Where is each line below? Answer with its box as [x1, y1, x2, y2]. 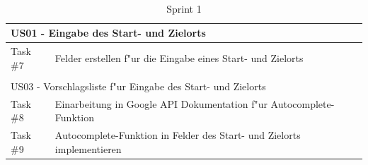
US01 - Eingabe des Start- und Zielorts [11, 25, 206, 40]
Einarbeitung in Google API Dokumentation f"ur [54, 96, 268, 111]
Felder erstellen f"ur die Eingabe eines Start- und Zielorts [54, 50, 304, 65]
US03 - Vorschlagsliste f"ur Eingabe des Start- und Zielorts [11, 78, 266, 93]
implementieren [54, 141, 122, 156]
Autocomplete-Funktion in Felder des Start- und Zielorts [54, 128, 301, 142]
